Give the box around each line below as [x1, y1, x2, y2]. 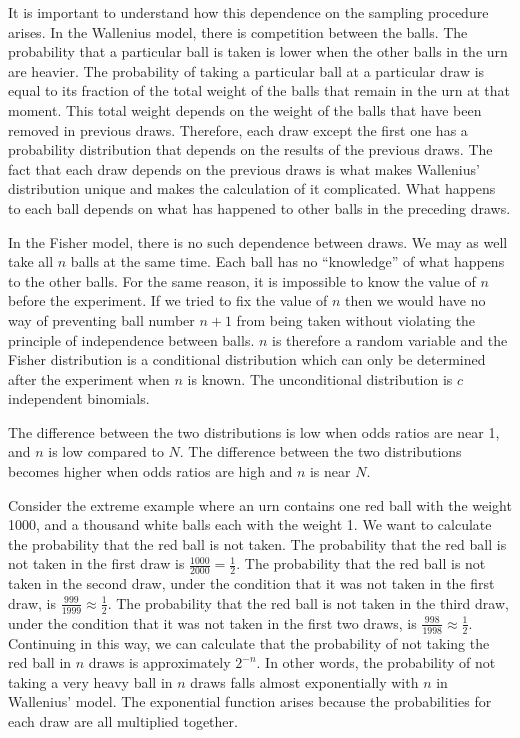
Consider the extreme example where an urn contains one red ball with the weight [8, 494, 512, 515]
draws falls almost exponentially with [190, 671, 419, 692]
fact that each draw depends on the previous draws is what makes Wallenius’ [8, 158, 480, 179]
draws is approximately [88, 652, 231, 673]
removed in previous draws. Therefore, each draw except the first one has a [8, 119, 468, 140]
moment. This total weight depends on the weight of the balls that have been [8, 99, 482, 120]
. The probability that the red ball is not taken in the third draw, [107, 592, 509, 613]
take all [8, 251, 54, 272]
